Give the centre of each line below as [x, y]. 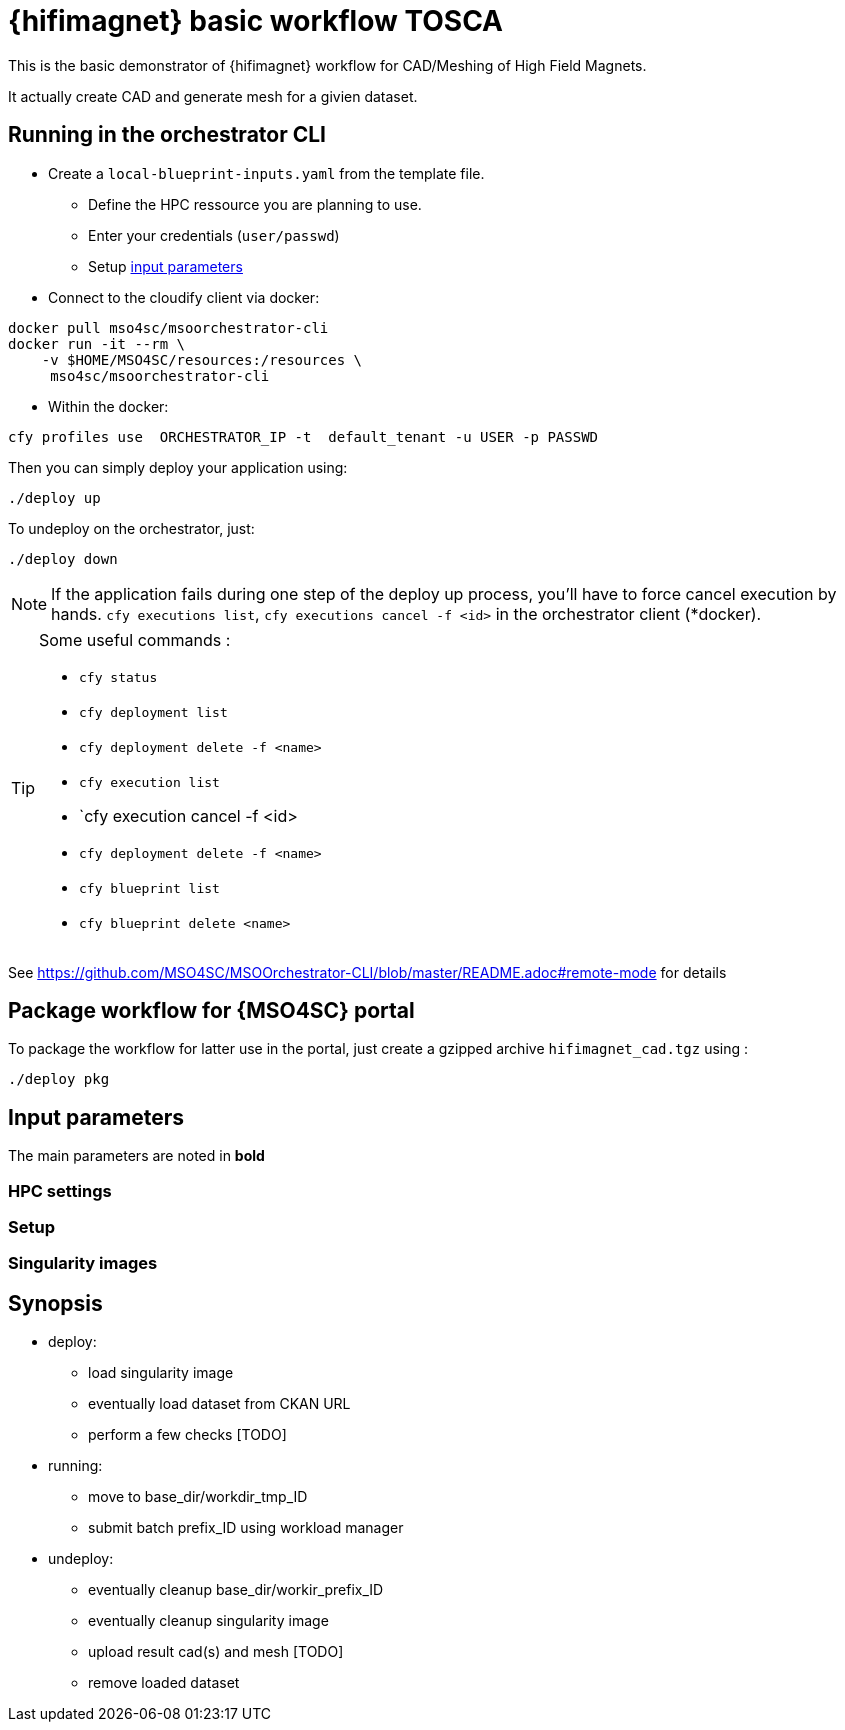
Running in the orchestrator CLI [167, 135]
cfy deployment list [153, 712]
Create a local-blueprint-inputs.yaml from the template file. [266, 173]
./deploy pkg [59, 1079]
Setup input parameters [165, 266]
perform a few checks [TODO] [187, 1435]
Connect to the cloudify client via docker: [184, 297]
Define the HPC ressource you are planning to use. [255, 204]
